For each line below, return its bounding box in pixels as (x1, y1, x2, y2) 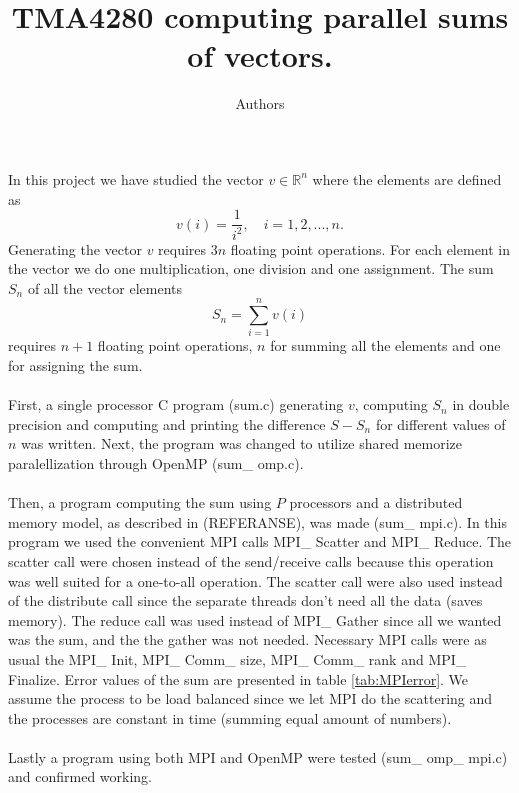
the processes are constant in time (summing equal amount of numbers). (8, 707, 452, 728)
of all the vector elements (27, 277, 183, 298)
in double (452, 394, 510, 415)
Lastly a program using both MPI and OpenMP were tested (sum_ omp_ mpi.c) (8, 746, 508, 767)
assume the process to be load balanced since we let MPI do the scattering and (8, 688, 493, 709)
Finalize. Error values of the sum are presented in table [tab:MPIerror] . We (8, 668, 469, 689)
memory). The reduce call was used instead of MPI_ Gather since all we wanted (8, 609, 502, 630)
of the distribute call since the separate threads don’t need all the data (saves (8, 590, 483, 611)
